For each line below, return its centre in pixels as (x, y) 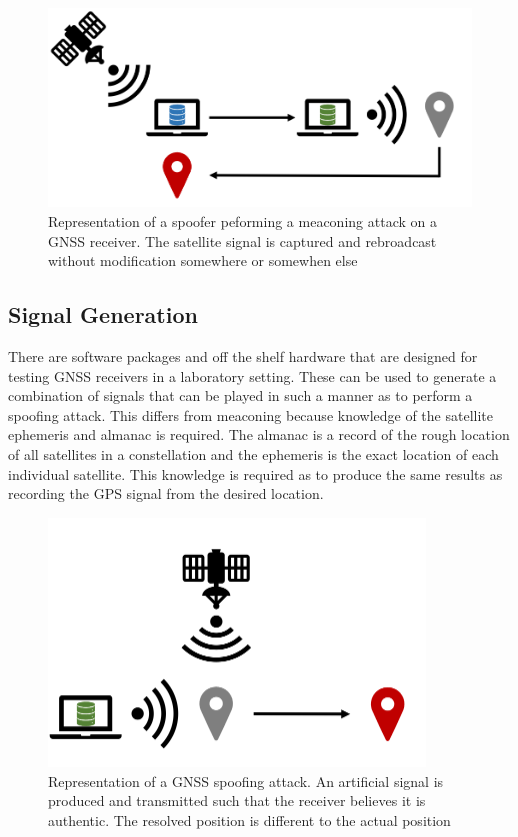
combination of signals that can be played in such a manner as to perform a (240, 395)
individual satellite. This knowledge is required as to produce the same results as (255, 473)
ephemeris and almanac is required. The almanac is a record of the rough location (259, 434)
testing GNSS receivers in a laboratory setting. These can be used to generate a (252, 375)
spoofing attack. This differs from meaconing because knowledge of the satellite (250, 414)
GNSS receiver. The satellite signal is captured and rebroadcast (242, 240)
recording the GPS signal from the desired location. (166, 493)
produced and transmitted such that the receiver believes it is (237, 800)
